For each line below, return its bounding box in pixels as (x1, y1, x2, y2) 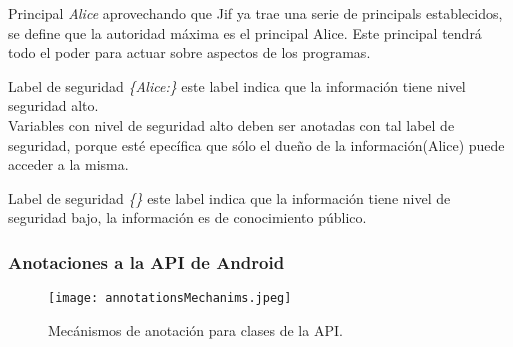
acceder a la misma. (8, 154, 129, 175)
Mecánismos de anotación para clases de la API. (48, 319, 343, 340)
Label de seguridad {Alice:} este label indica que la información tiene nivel (8, 75, 466, 96)
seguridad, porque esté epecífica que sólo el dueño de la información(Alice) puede (8, 134, 505, 155)
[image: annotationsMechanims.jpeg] (48, 291, 292, 306)
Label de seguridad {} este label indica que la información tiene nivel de (8, 187, 451, 208)
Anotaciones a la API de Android (8, 249, 285, 274)
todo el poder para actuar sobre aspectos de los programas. (8, 42, 371, 63)
